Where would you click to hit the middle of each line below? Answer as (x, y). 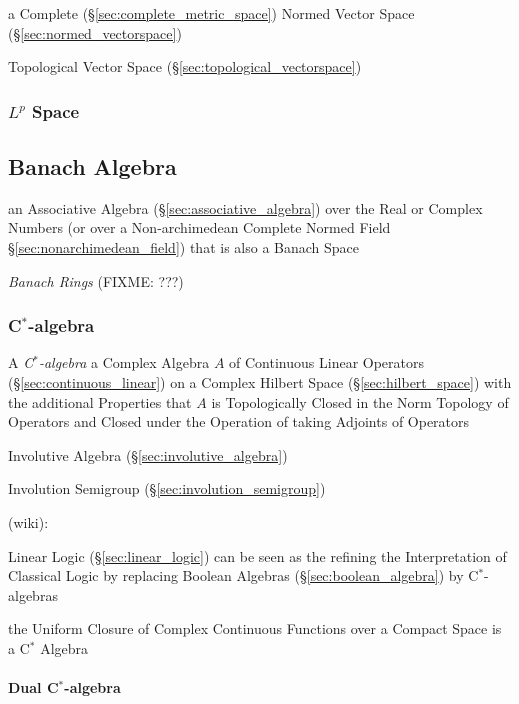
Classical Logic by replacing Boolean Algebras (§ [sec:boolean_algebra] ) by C (243, 575)
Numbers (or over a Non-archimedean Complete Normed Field (199, 227)
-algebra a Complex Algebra (124, 362)
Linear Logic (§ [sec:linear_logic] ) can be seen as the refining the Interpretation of (257, 555)
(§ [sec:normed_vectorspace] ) (95, 32)
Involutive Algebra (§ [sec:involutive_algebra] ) (148, 454)
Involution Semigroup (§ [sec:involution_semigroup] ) (167, 488)
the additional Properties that (100, 401)
